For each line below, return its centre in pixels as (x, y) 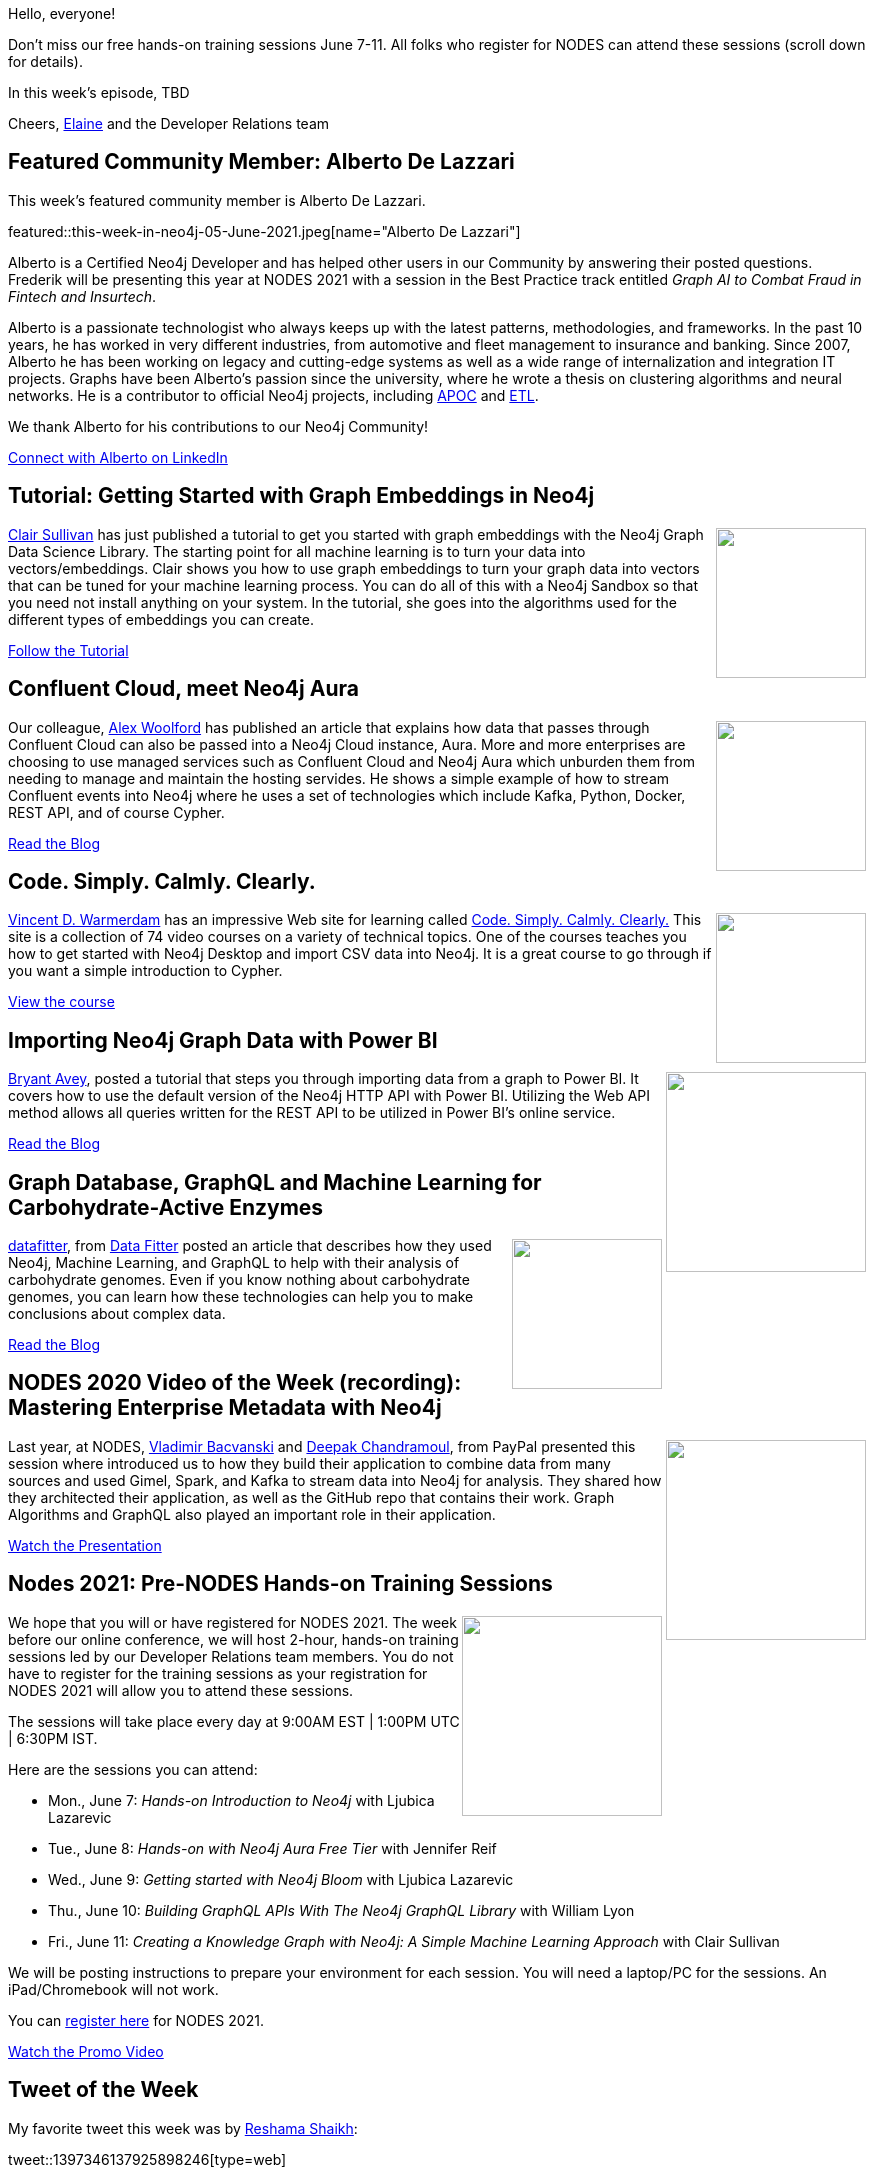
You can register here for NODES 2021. (136, 2020)
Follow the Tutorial (68, 650)
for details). (45, 61)
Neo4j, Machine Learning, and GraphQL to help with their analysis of (234, 1263)
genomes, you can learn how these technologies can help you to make (241, 1297)
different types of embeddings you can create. (161, 619)
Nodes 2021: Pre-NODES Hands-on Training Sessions (280, 1584)
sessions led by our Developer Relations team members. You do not (231, 1656)
